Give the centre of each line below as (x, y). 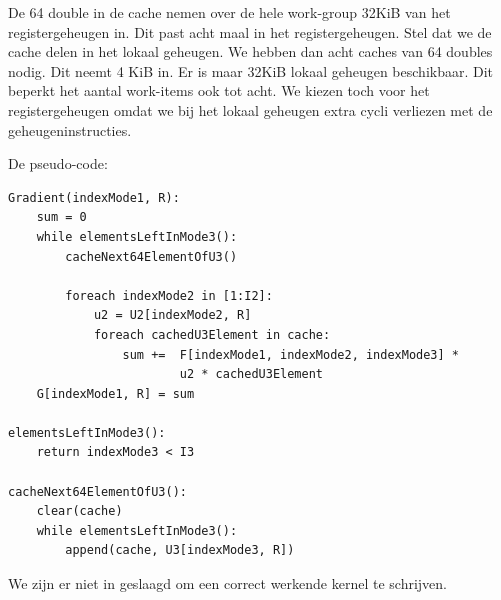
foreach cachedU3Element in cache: (212, 334)
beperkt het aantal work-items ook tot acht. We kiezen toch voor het (219, 90)
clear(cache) (79, 511)
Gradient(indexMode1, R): (94, 197)
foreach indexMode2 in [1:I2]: (169, 295)
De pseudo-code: (58, 163)
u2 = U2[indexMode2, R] (172, 315)
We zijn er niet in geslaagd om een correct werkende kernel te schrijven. (227, 583)
